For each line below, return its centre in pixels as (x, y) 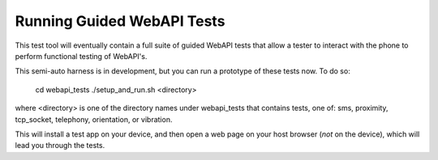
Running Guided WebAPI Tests (120, 21)
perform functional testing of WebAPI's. (81, 56)
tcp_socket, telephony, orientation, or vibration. (94, 119)
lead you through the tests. (60, 145)
